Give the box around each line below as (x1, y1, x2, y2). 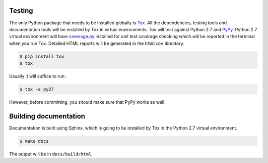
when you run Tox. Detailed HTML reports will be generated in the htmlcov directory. (9, 40, 185, 46)
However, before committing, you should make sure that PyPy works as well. (9, 99, 166, 105)
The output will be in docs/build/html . (9, 151, 93, 157)
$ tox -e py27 (19, 86, 54, 92)
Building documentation (9, 112, 85, 121)
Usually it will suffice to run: (9, 73, 66, 79)
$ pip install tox (19, 53, 65, 59)
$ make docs (19, 138, 49, 144)
